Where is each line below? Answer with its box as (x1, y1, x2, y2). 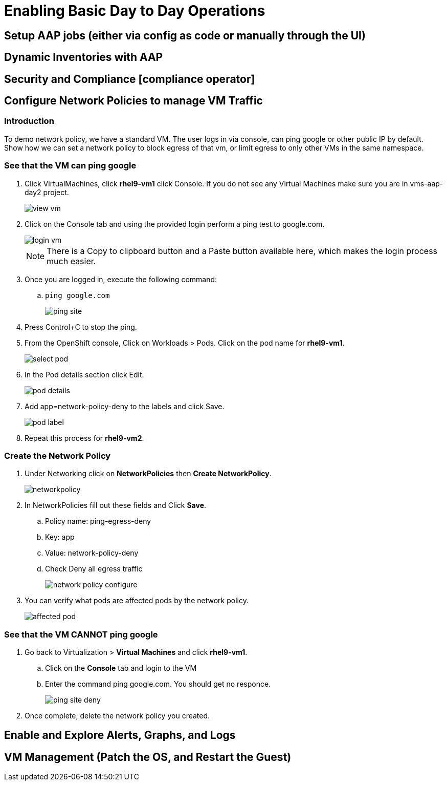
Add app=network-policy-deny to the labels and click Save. (25, 401, 225, 411)
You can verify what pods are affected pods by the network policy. (25, 596, 249, 605)
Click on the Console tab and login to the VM (45, 664, 197, 673)
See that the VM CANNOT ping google (4, 629, 158, 640)
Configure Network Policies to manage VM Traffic (4, 94, 263, 108)
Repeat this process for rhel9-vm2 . (25, 433, 144, 442)
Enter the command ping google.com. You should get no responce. (45, 680, 271, 689)
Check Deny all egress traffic (45, 564, 143, 574)
